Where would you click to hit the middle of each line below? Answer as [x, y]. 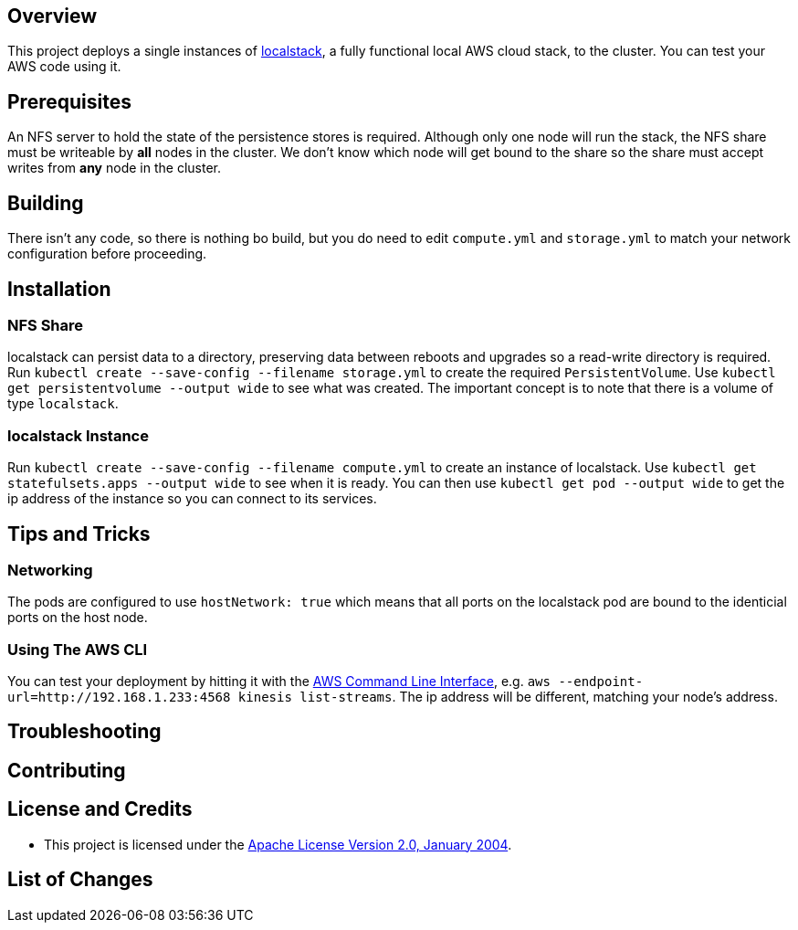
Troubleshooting [84, 732]
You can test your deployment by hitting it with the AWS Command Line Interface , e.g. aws [279, 682]
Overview [52, 16]
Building [46, 203]
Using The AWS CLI [78, 649]
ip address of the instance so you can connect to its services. [192, 499]
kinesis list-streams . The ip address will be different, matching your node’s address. [508, 697]
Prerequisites [69, 101]
